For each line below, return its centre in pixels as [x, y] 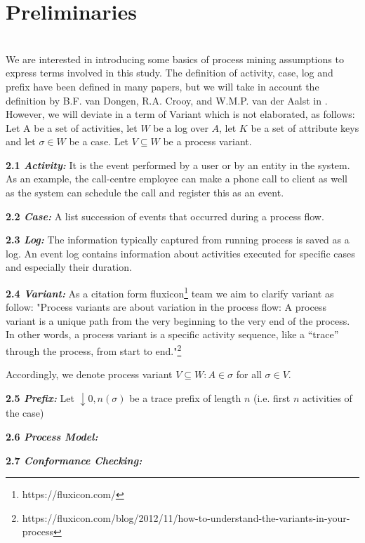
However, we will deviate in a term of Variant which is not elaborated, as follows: [180, 114]
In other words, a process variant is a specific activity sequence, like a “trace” [172, 334]
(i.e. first [272, 397]
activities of [327, 397]
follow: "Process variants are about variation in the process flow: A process [166, 307]
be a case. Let [99, 141]
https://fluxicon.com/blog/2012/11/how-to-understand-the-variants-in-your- [186, 517]
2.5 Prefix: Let [40, 397]
